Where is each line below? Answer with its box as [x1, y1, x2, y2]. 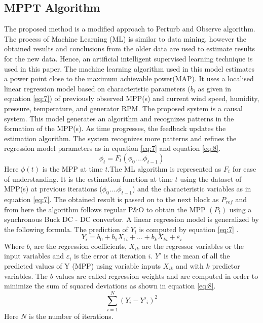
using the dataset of [180, 173, 242, 184]
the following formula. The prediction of [4, 223, 128, 234]
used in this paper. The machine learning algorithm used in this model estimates [4, 63, 255, 74]
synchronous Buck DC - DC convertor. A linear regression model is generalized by [4, 214, 259, 224]
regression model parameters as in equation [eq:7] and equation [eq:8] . [4, 143, 221, 153]
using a [229, 204, 252, 214]
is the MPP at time [42, 163, 103, 174]
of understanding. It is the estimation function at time [4, 173, 173, 184]
